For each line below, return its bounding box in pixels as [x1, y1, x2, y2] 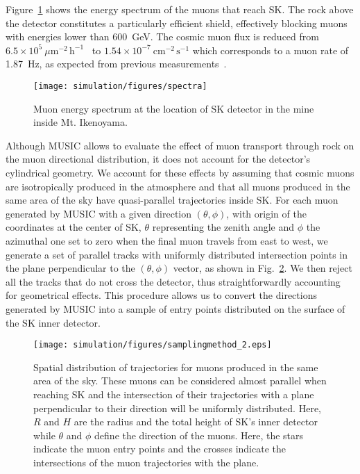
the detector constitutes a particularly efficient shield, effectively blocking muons [6, 15, 348, 30]
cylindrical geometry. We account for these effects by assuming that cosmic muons [6, 165, 354, 179]
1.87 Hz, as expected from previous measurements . [6, 56, 227, 71]
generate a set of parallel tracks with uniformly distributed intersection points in [6, 247, 348, 261]
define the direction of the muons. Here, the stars [94, 427, 304, 442]
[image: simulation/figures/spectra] [33, 81, 207, 91]
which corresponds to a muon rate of [192, 42, 349, 57]
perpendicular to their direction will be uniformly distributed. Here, [33, 400, 321, 415]
